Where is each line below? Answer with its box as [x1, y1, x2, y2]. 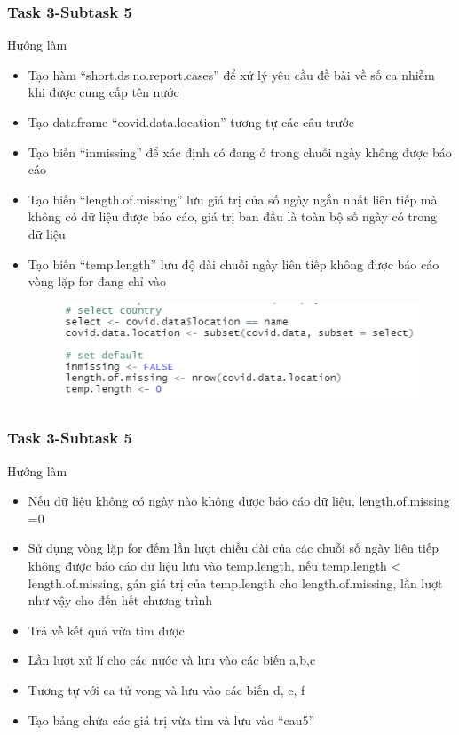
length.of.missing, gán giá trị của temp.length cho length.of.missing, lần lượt [28, 573, 443, 592]
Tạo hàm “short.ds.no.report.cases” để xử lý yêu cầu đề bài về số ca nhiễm [28, 65, 435, 84]
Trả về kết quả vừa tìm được [28, 620, 185, 639]
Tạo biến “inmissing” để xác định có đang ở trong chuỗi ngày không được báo [28, 142, 452, 161]
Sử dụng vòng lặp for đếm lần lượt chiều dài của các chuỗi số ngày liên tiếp [28, 539, 439, 557]
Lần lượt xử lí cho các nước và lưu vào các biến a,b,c [28, 651, 316, 669]
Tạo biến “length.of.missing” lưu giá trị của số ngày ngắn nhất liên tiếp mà [28, 189, 438, 208]
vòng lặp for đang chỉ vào [28, 272, 167, 291]
